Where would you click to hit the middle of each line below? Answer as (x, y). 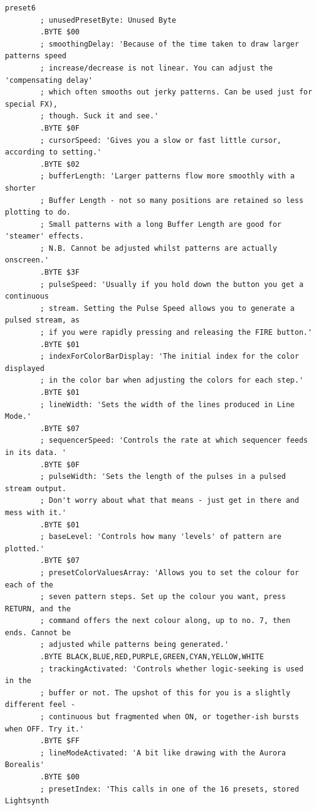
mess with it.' (36, 512)
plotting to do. (38, 212)
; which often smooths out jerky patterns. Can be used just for (176, 92)
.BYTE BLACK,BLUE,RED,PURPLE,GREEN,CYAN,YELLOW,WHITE (152, 657)
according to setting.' (53, 152)
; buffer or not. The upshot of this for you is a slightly (165, 693)
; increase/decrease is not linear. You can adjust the (156, 68)
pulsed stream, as (42, 320)
